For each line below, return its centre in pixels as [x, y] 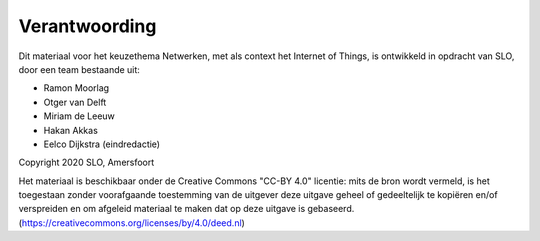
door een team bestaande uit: [79, 69]
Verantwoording [87, 26]
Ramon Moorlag [76, 88]
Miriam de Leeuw [79, 116]
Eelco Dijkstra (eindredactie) [101, 144]
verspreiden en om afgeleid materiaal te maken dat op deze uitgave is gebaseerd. [186, 209]
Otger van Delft [75, 102]
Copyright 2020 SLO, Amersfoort [86, 162]
